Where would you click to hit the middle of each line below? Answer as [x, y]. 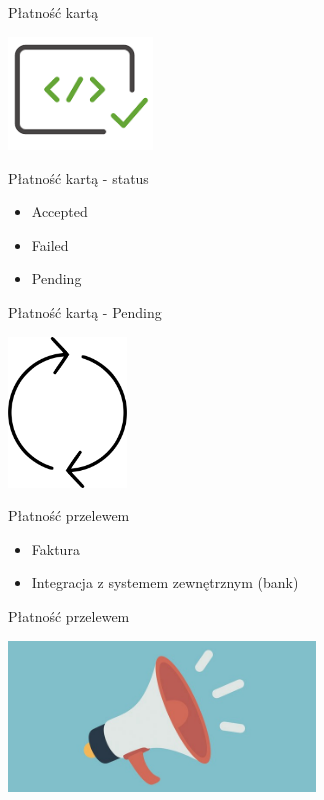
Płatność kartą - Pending [85, 311]
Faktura [55, 548]
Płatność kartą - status [78, 177]
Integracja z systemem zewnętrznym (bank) [165, 582]
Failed [50, 244]
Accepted [59, 211]
